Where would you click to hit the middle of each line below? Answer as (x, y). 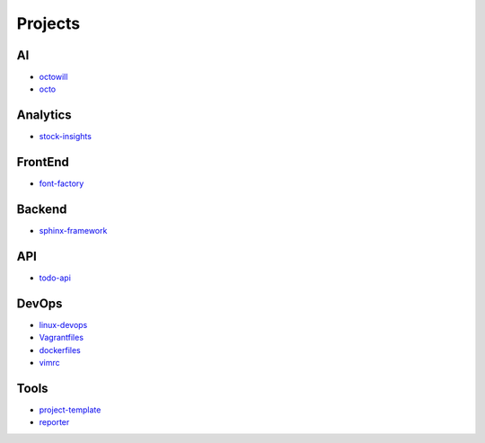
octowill (53, 77)
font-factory (62, 183)
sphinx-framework (73, 231)
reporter (54, 422)
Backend (42, 210)
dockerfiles (60, 350)
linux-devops (63, 324)
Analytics (44, 115)
